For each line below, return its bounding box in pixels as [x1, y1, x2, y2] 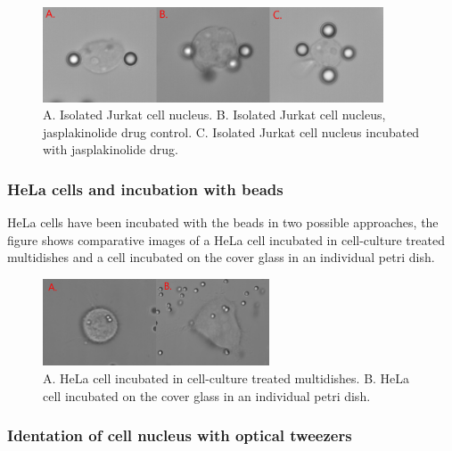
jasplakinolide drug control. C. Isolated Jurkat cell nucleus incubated [43, 122, 420, 141]
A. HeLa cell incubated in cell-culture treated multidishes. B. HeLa [43, 369, 410, 387]
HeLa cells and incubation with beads [7, 177, 284, 200]
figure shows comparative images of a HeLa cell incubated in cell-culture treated [7, 230, 445, 249]
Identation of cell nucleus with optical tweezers [7, 424, 352, 447]
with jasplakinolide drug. [43, 140, 178, 159]
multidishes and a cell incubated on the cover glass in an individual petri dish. [7, 248, 435, 266]
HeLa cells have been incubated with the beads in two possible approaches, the [7, 213, 439, 232]
